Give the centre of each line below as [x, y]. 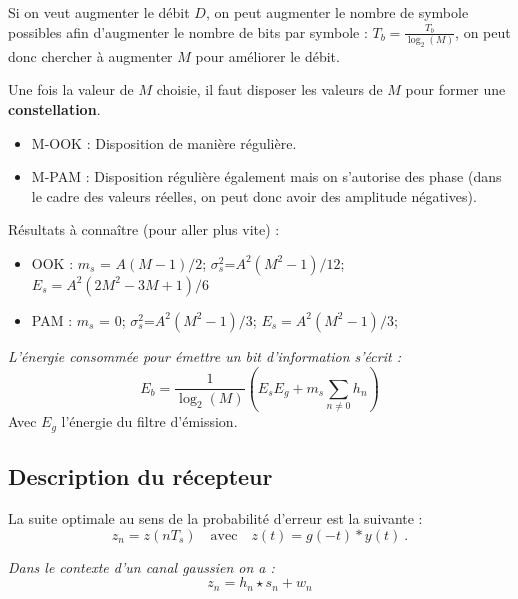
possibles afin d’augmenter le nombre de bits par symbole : [188, 31]
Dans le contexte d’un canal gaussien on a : [141, 566]
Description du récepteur [140, 476]
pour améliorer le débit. [267, 55]
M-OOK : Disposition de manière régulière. [164, 142]
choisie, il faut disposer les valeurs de [269, 89]
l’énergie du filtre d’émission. [149, 421]
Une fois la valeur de [71, 89]
